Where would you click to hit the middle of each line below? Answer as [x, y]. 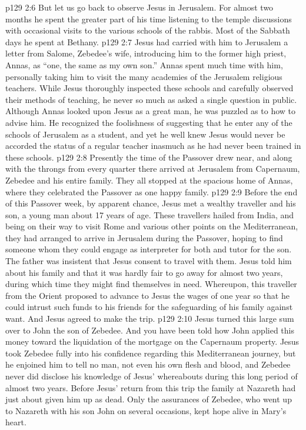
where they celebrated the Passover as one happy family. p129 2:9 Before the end [152, 191]
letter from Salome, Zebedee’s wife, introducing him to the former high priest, [146, 53]
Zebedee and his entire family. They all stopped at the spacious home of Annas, [149, 180]
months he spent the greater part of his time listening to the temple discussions [149, 19]
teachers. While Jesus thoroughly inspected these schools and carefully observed [149, 88]
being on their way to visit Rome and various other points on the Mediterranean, [152, 226]
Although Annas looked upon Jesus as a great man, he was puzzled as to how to [150, 111]
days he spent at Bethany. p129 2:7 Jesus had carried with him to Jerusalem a [147, 41]
